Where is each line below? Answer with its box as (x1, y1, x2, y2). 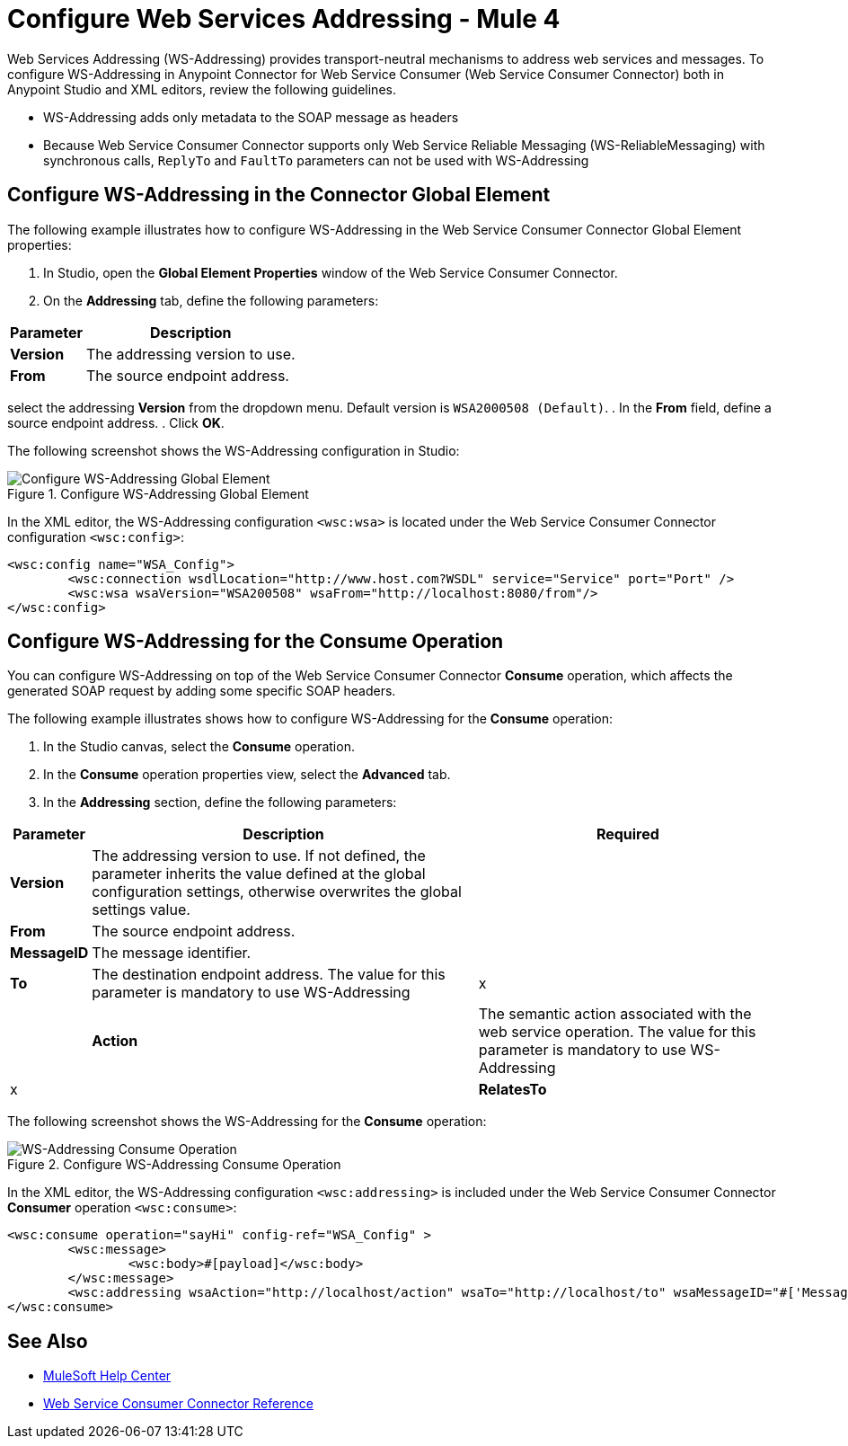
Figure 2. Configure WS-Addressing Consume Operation (7, 1157, 341, 1173)
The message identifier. (92, 944, 252, 963)
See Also (7, 1329, 88, 1353)
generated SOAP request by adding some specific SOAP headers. (7, 683, 396, 699)
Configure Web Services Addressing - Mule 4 (7, 4, 561, 34)
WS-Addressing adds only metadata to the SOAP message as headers (43, 109, 459, 125)
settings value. (92, 900, 190, 919)
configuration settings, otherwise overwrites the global (92, 883, 462, 901)
